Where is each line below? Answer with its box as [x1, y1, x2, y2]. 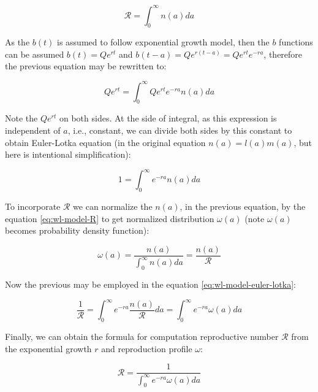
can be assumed [5, 47, 64, 60]
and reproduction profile [101, 342, 192, 355]
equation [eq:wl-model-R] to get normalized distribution [5, 212, 214, 225]
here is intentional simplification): [5, 148, 131, 161]
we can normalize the [73, 200, 153, 213]
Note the [5, 112, 38, 125]
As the [5, 36, 30, 48]
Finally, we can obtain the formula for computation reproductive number [5, 329, 279, 342]
